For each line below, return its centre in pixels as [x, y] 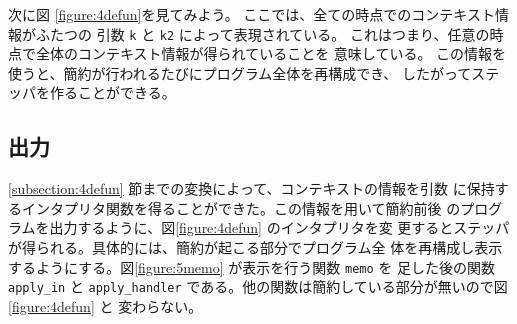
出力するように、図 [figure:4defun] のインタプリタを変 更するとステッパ [279, 227]
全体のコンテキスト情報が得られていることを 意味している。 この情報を [271, 53]
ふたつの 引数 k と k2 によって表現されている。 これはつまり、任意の [262, 33]
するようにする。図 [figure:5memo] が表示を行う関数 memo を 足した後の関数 [251, 266]
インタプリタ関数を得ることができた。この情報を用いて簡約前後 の [241, 207]
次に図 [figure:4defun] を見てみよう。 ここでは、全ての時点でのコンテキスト [251, 14]
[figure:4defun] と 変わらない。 [105, 305]
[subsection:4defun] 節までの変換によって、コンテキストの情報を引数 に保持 [251, 188]
